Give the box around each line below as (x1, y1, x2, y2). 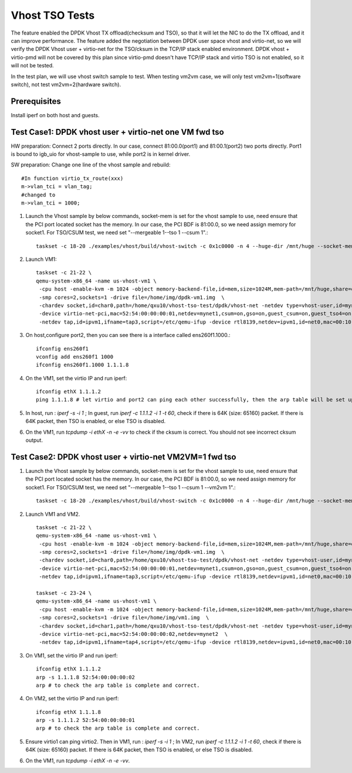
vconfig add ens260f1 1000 (36, 353, 114, 360)
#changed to (21, 191, 56, 198)
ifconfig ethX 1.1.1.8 (36, 709, 101, 715)
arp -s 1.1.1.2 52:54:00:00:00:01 (36, 717, 135, 724)
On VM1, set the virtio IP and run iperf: (25, 652, 118, 659)
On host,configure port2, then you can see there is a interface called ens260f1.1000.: (25, 332, 231, 339)
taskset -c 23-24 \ (36, 590, 92, 597)
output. (25, 437, 43, 444)
